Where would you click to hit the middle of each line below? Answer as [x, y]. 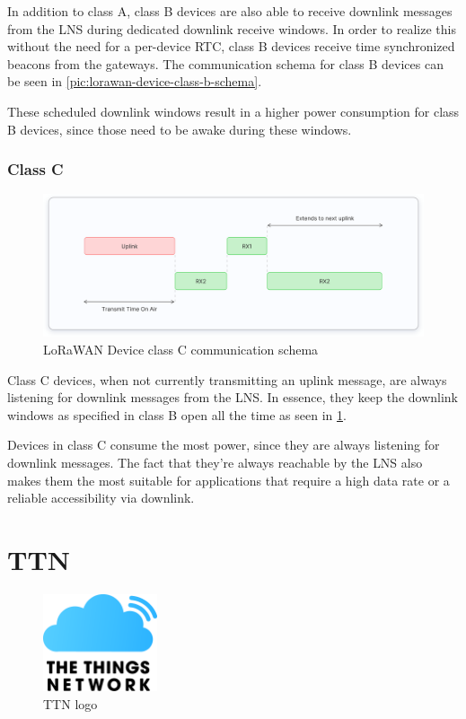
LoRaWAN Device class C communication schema [181, 349]
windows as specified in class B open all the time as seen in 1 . [177, 414]
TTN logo [70, 703]
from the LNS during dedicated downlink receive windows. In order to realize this [232, 28]
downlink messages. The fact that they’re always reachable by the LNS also [215, 462]
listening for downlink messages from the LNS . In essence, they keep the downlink [233, 397]
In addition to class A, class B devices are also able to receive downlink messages [230, 11]
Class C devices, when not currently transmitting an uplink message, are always [227, 379]
